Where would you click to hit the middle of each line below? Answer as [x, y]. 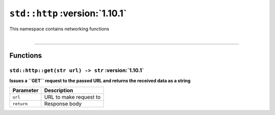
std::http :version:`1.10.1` [68, 13]
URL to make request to [72, 97]
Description [59, 91]
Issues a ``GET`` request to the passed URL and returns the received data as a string [100, 81]
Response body [63, 104]
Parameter [25, 91]
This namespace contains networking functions [59, 28]
